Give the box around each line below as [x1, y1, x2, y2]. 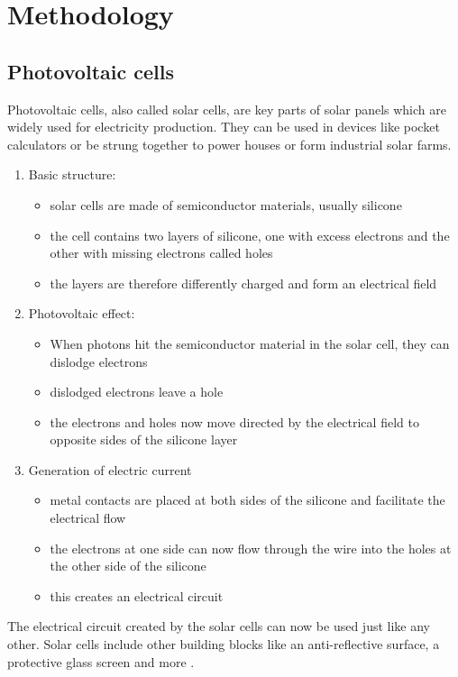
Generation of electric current [28, 460, 192, 479]
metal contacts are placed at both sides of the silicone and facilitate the [50, 490, 445, 509]
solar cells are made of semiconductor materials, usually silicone [50, 195, 402, 214]
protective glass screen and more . [7, 652, 195, 671]
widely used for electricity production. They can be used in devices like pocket [7, 117, 440, 136]
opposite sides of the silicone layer [50, 430, 238, 449]
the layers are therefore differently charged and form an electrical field [50, 273, 437, 292]
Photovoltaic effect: [28, 304, 135, 323]
